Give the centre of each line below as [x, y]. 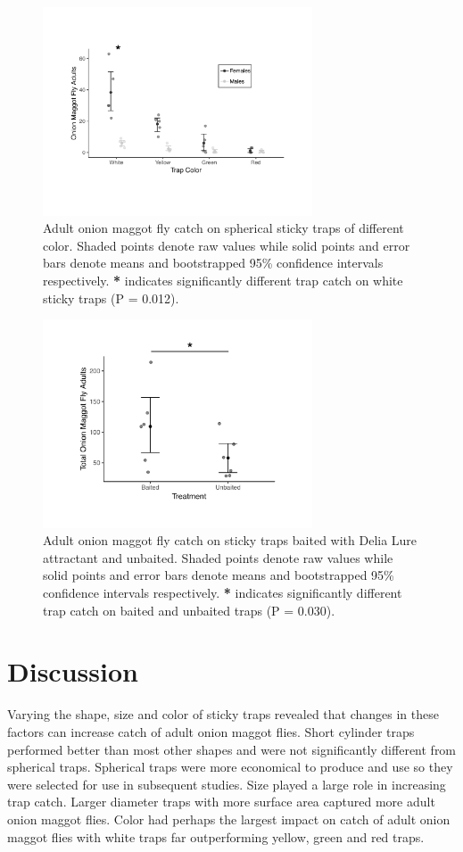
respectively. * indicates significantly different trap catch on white [223, 280]
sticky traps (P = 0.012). [111, 298]
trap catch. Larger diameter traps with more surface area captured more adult [221, 802]
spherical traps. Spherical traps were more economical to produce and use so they [230, 767]
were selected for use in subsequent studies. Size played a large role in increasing [227, 784]
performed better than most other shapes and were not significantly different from [232, 749]
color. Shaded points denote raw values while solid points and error [227, 245]
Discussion [73, 671]
